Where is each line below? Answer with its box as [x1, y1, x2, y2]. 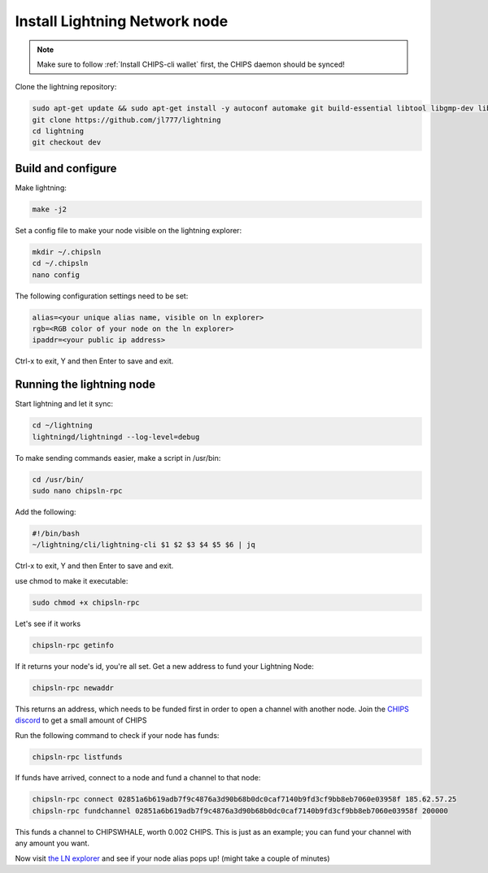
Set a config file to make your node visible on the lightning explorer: [15, 225, 242, 235]
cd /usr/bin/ [32, 475, 85, 484]
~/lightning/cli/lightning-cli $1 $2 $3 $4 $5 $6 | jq [32, 541, 255, 549]
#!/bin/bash [32, 529, 81, 538]
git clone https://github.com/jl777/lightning [32, 115, 221, 124]
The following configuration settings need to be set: [15, 291, 189, 301]
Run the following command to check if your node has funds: [15, 730, 220, 740]
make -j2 [32, 204, 68, 214]
